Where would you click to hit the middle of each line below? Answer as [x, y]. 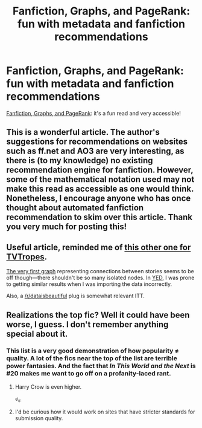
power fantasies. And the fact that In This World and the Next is [101, 366]
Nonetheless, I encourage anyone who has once [99, 199]
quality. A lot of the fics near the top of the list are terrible [92, 358]
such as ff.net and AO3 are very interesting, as [96, 151]
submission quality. [39, 418]
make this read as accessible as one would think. [100, 189]
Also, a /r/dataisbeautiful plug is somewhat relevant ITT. [75, 296]
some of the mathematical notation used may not [100, 180]
